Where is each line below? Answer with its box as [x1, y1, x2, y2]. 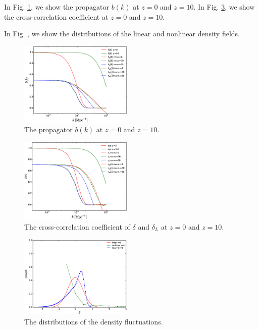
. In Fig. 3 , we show [193, 2, 255, 12]
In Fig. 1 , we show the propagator [4, 2, 110, 12]
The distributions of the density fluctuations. [24, 316, 163, 326]
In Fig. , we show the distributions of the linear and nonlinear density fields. [4, 28, 240, 39]
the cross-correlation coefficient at [4, 11, 109, 22]
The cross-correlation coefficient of [24, 221, 130, 232]
